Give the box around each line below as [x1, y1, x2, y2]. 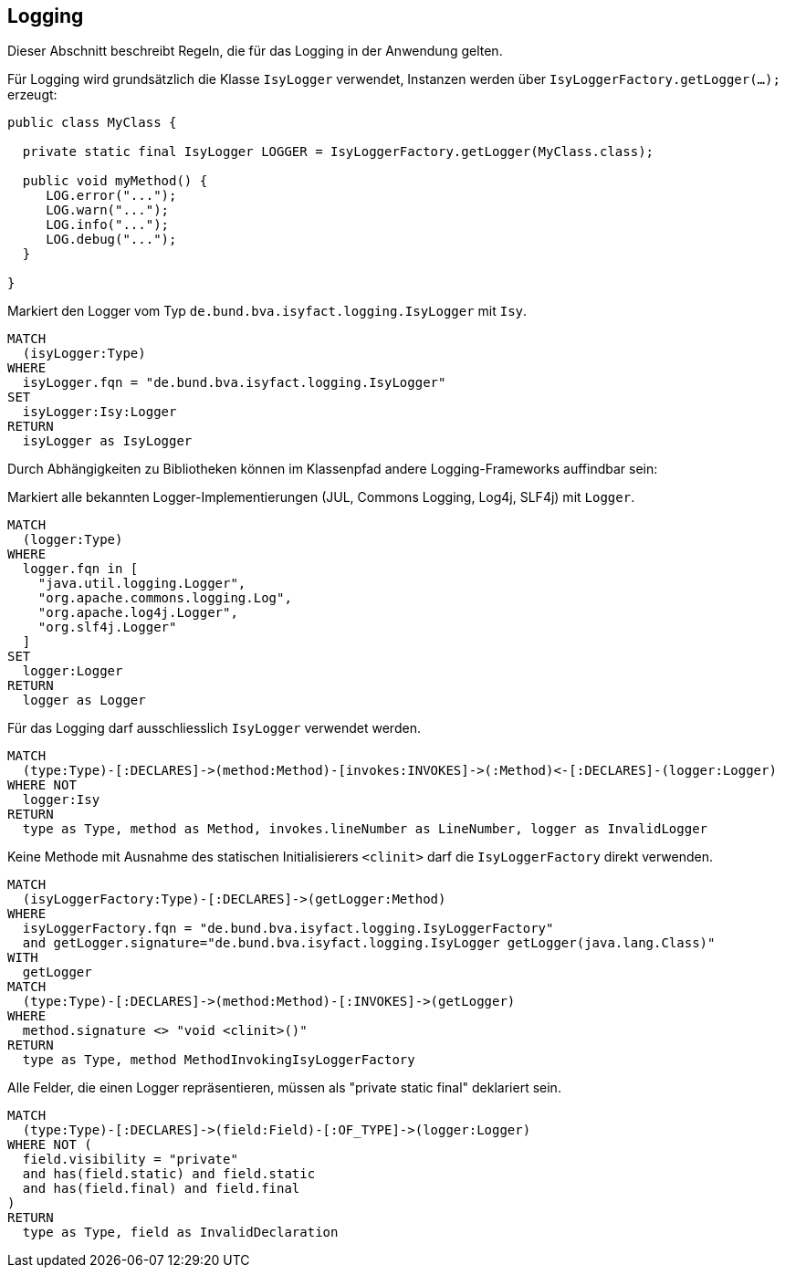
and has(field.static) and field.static [22, 1166, 316, 1182]
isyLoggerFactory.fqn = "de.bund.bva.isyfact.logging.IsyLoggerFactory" [22, 921, 554, 936]
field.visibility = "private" [22, 1152, 238, 1167]
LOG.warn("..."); [46, 203, 170, 218]
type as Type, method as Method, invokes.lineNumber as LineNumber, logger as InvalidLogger [22, 821, 708, 837]
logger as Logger [22, 693, 146, 708]
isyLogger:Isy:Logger [22, 404, 177, 420]
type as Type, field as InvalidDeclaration [22, 1225, 339, 1240]
